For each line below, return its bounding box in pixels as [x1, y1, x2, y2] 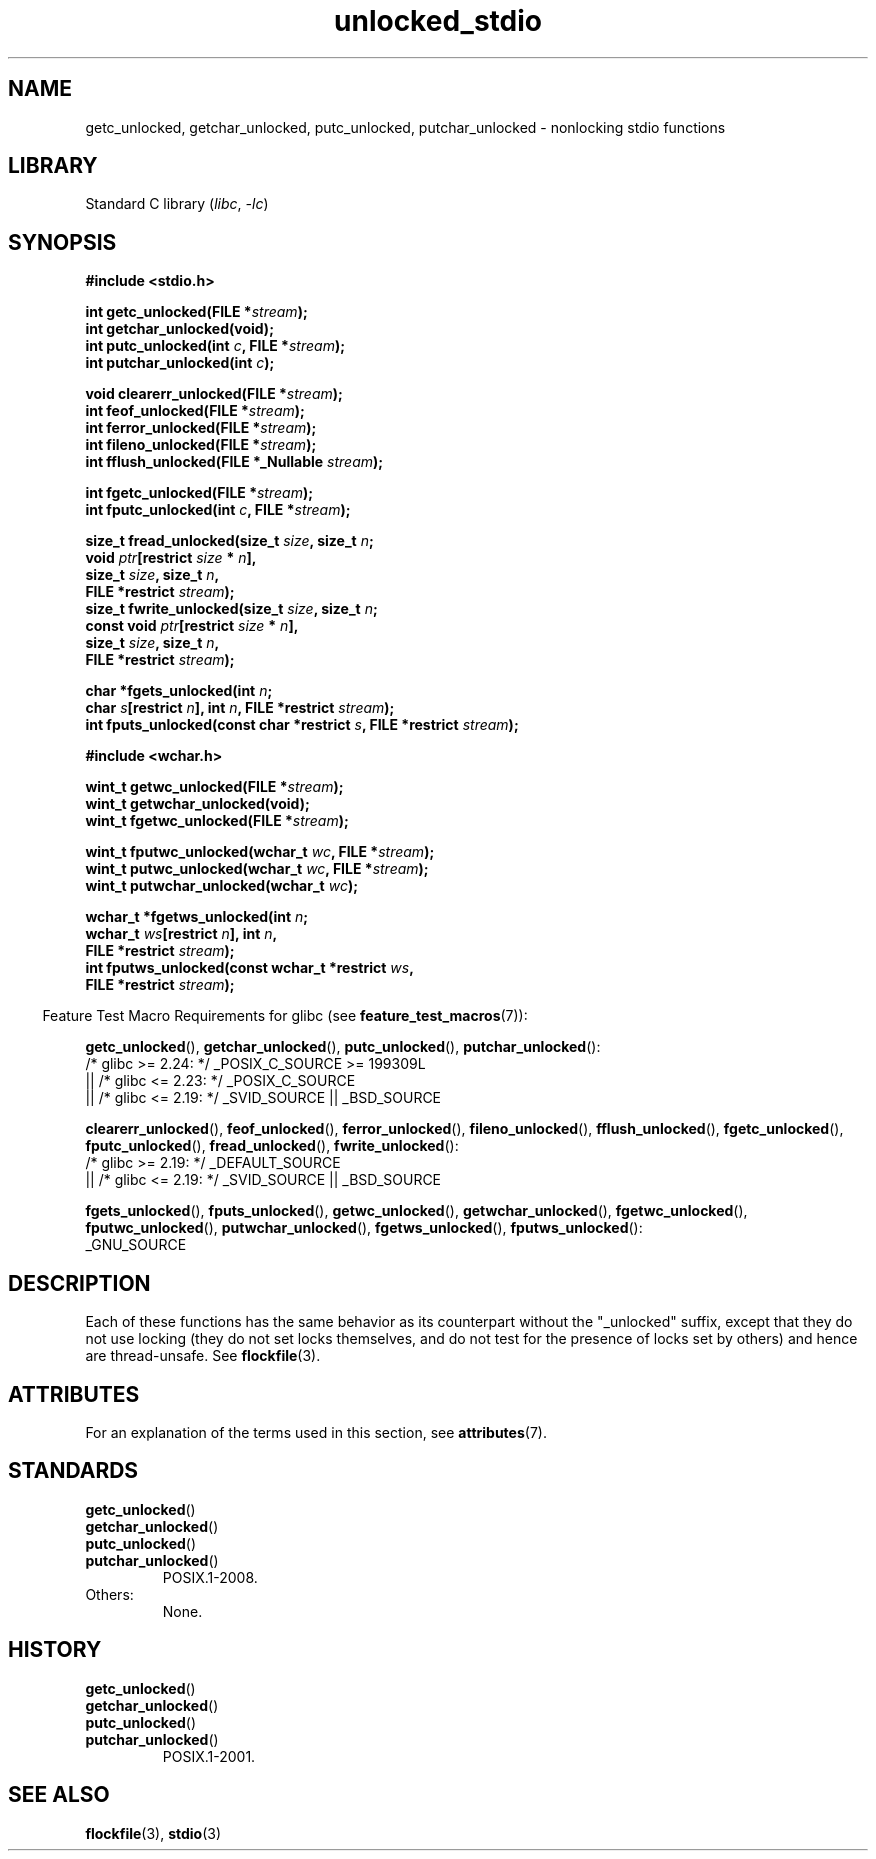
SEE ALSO [8, 1782, 110, 1808]
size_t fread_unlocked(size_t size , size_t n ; [85, 532, 374, 550]
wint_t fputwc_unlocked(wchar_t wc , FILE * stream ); [85, 843, 435, 861]
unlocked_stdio [334, 4, 542, 38]
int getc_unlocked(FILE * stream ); [85, 303, 308, 321]
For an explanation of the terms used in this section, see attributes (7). [85, 1423, 547, 1441]
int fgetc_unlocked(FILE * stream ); [85, 484, 313, 502]
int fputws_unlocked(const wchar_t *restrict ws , [85, 959, 414, 977]
